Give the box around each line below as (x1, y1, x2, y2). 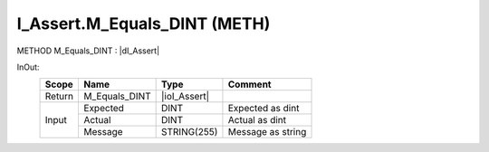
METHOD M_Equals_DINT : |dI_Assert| (16, 45, 160, 56)
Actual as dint (227, 114, 287, 127)
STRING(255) (161, 126, 218, 138)
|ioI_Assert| (161, 90, 210, 103)
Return (44, 90, 74, 103)
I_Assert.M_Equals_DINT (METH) (16, 14, 271, 33)
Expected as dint (227, 102, 300, 115)
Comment (227, 78, 272, 90)
